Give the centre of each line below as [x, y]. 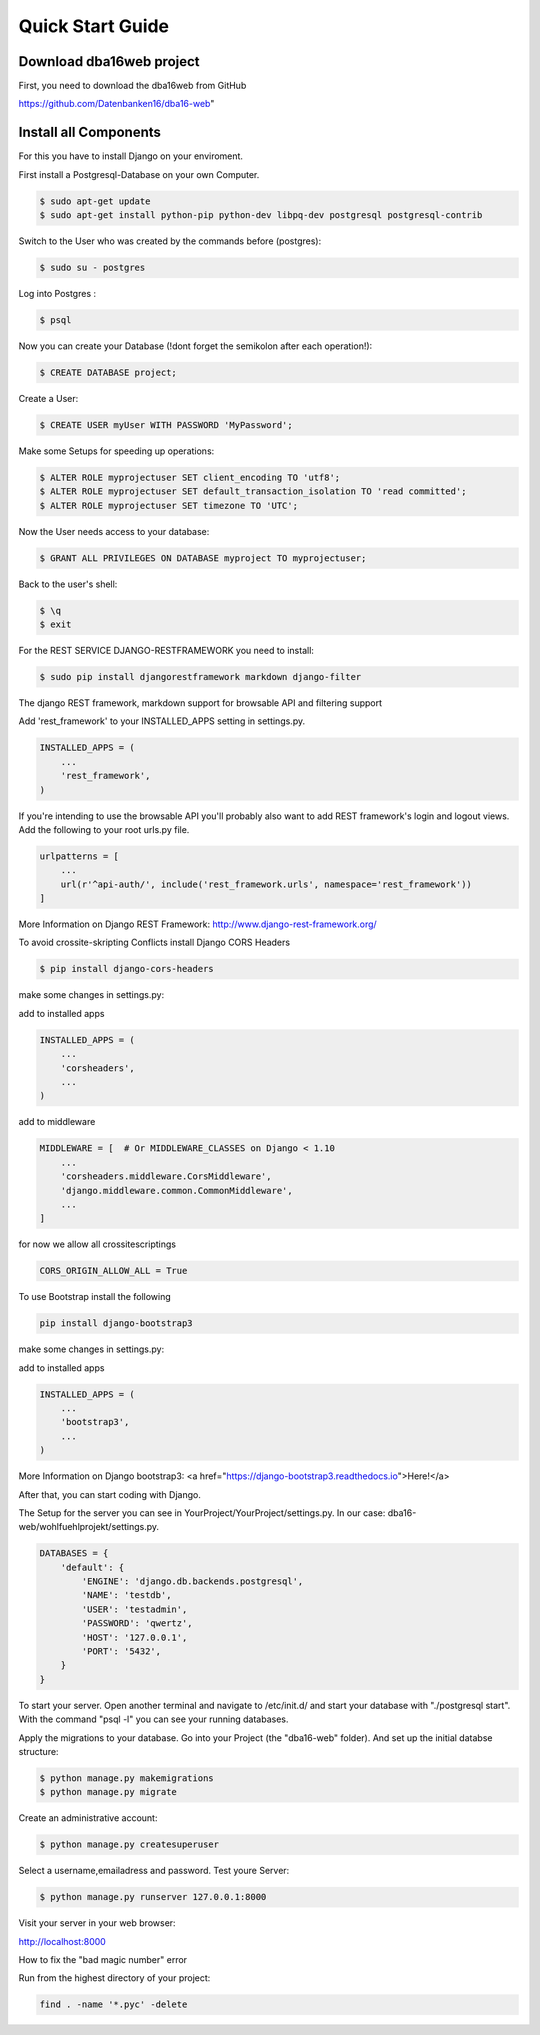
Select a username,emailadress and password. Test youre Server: [154, 1871]
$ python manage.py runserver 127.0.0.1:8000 [153, 1897]
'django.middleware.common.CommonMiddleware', [177, 1190]
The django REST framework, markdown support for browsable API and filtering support [200, 703]
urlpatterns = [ [79, 856]
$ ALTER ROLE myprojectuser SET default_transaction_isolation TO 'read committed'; [253, 491]
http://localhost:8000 [62, 1941]
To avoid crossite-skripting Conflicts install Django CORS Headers [154, 942]
